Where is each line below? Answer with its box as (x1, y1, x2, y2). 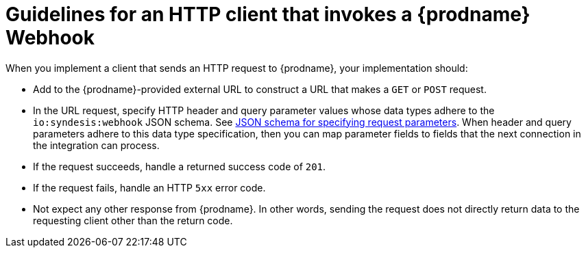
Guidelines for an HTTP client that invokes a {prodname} (5, 3, 530, 26)
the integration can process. (33, 139, 160, 151)
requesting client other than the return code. (33, 214, 233, 226)
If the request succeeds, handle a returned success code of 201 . (33, 160, 326, 172)
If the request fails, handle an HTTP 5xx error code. (33, 181, 266, 194)
